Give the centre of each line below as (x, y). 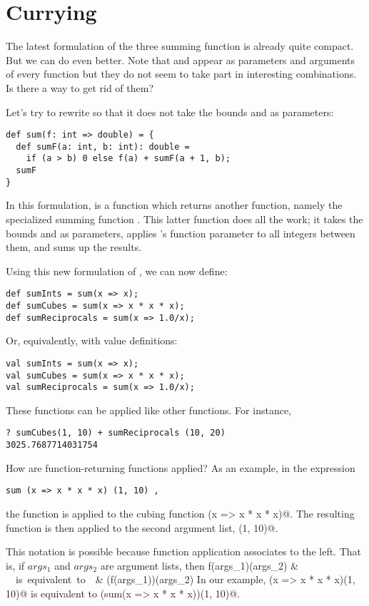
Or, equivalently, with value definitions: (92, 340)
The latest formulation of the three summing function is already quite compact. (180, 46)
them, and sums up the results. (74, 247)
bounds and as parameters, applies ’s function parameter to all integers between (181, 233)
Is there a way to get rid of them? (80, 87)
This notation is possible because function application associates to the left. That (184, 551)
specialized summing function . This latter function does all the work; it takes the (184, 219)
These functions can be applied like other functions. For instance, (148, 410)
